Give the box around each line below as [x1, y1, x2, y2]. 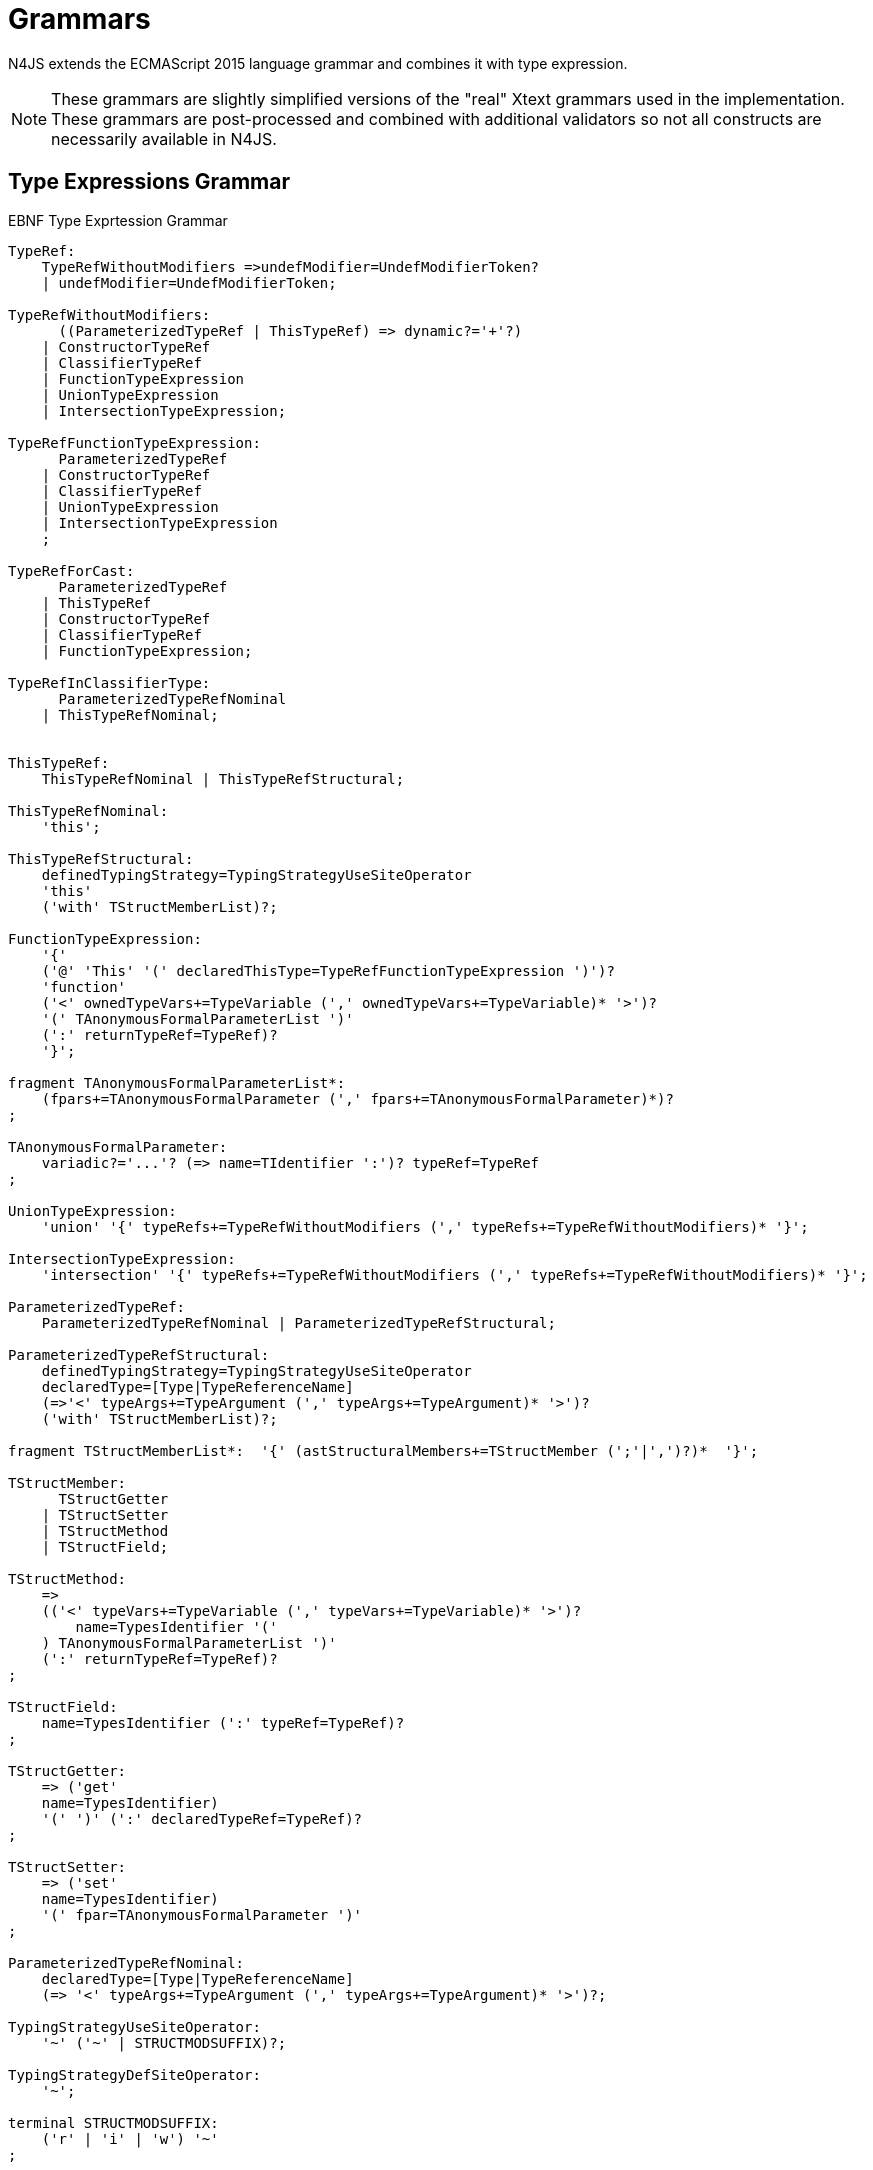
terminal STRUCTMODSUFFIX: [8, 2114, 219, 2131]
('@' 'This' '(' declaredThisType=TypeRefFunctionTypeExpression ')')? [41, 962, 615, 979]
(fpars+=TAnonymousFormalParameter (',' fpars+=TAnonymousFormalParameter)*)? [41, 1090, 674, 1107]
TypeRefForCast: [8, 562, 135, 579]
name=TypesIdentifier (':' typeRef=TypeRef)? [41, 1714, 405, 1731]
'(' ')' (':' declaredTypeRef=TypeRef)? [41, 1810, 363, 1827]
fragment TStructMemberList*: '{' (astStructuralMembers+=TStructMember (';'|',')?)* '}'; [8, 1442, 759, 1459]
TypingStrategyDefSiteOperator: [8, 2066, 261, 2083]
